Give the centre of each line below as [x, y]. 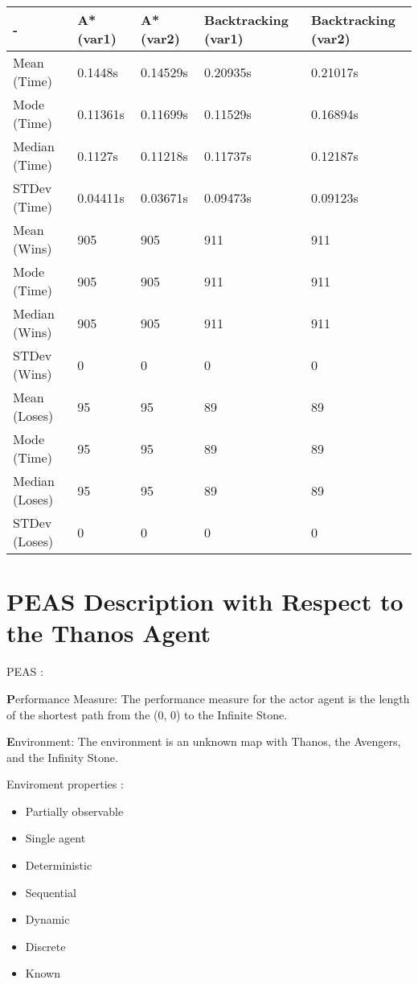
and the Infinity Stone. [62, 757]
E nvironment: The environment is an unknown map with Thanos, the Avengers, [204, 741]
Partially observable [74, 811]
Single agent [55, 838]
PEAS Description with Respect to [205, 601]
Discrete [45, 946]
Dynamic [47, 919]
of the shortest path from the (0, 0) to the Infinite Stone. [147, 714]
